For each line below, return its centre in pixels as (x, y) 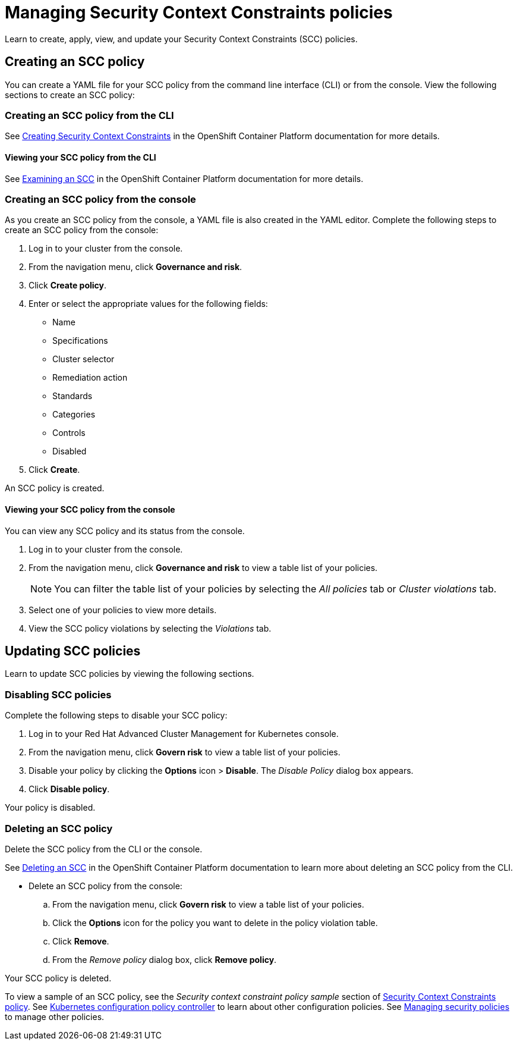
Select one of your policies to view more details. (123, 610)
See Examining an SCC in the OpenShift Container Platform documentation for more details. (184, 178)
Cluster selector (83, 359)
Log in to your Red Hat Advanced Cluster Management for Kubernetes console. (184, 734)
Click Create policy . (68, 285)
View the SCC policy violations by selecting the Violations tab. (150, 628)
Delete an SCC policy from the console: (105, 886)
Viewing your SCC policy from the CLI (81, 157)
